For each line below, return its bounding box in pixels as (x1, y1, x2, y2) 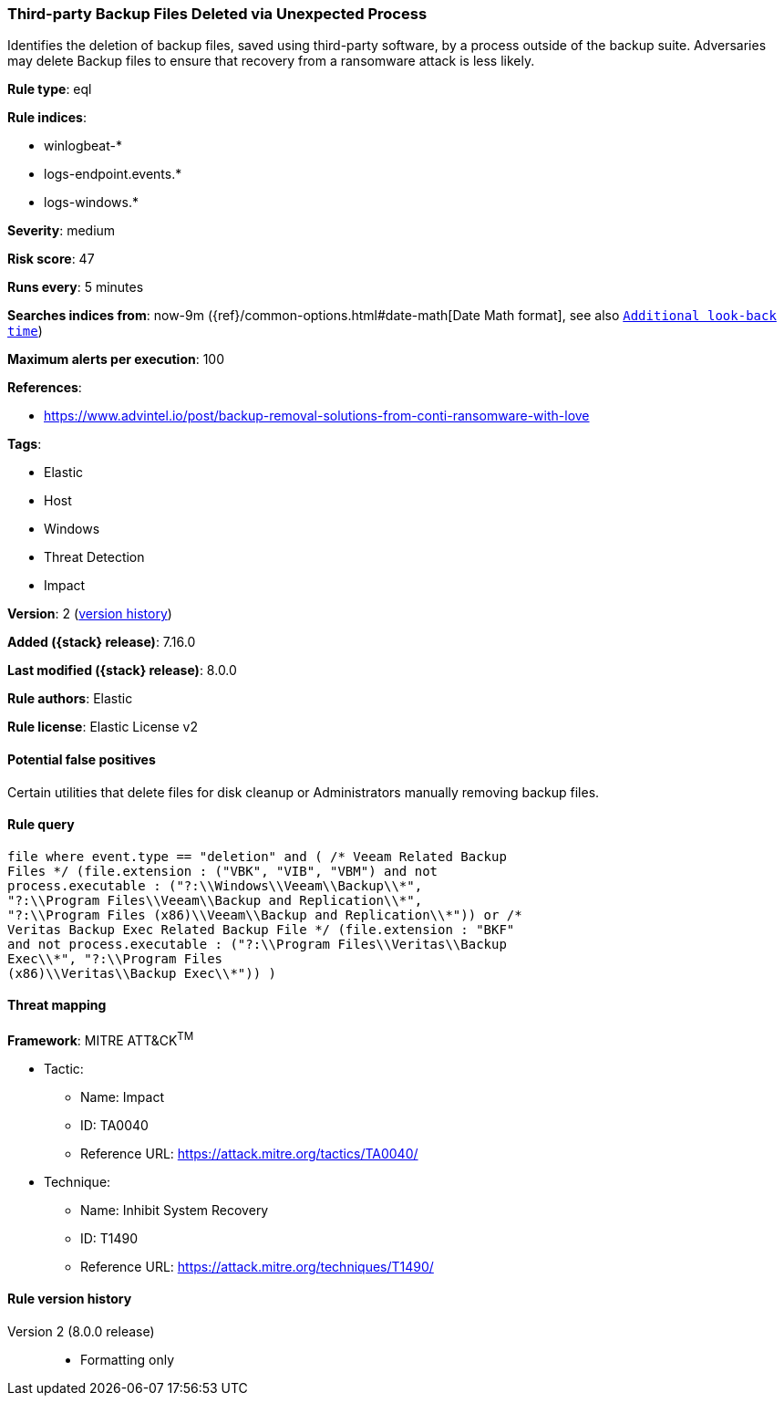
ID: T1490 (80, 1230, 139, 1246)
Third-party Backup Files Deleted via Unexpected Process (7, 5, 428, 23)
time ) (7, 323, 43, 339)
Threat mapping (7, 997, 107, 1013)
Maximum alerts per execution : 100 (7, 351, 225, 368)
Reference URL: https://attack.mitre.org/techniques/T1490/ (80, 1258, 434, 1274)
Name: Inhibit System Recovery (80, 1201, 269, 1218)
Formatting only (80, 1351, 175, 1367)
